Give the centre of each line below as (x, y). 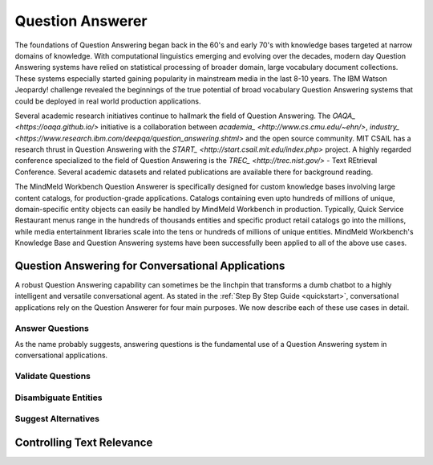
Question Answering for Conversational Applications (150, 266)
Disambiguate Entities (59, 398)
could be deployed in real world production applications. (108, 101)
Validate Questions (53, 376)
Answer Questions (52, 328)
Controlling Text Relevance (84, 442)
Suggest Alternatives (57, 419)
